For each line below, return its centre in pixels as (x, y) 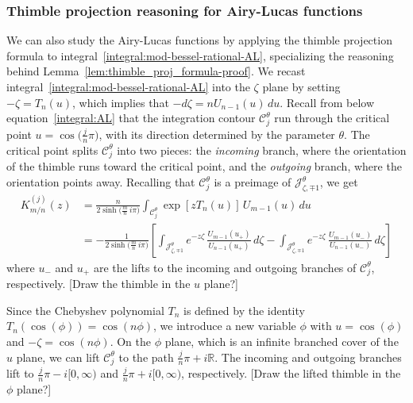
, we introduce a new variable (225, 326)
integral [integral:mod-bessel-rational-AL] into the (128, 86)
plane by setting (301, 86)
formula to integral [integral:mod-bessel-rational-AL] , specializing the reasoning (200, 55)
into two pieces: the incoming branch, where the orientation (262, 150)
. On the (130, 342)
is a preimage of (253, 182)
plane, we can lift (58, 357)
